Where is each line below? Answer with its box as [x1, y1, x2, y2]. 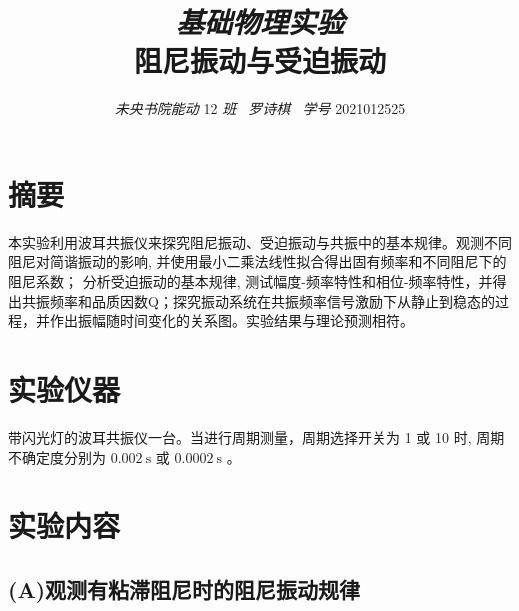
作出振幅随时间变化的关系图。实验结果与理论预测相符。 [49, 310, 414, 331]
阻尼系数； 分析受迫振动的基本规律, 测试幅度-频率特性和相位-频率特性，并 [8, 271, 493, 292]
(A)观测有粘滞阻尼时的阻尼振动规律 [8, 573, 361, 604]
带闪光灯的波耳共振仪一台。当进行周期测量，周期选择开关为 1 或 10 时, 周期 [8, 426, 505, 447]
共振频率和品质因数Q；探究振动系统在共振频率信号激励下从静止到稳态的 [21, 290, 495, 311]
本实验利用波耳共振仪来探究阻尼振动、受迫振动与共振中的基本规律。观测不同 [8, 231, 512, 252]
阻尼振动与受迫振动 [133, 40, 386, 81]
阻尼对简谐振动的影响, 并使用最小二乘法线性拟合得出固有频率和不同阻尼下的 [8, 251, 507, 272]
